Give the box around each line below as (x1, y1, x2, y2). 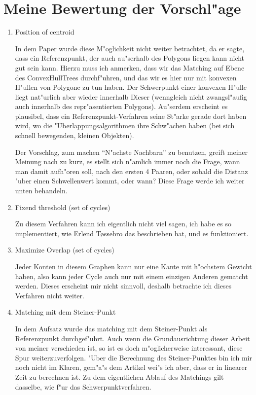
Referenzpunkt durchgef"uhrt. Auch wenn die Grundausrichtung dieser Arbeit (15, 333, 250, 343)
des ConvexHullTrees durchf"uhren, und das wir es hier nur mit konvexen (15, 72, 237, 82)
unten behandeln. (15, 185, 68, 196)
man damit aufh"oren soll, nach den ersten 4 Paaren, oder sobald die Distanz (15, 166, 248, 176)
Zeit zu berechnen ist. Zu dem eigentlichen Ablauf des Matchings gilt (15, 371, 224, 382)
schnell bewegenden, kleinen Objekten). (15, 130, 134, 141)
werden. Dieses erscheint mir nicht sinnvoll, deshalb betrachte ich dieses (15, 281, 232, 291)
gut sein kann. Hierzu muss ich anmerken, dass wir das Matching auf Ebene (15, 62, 245, 72)
